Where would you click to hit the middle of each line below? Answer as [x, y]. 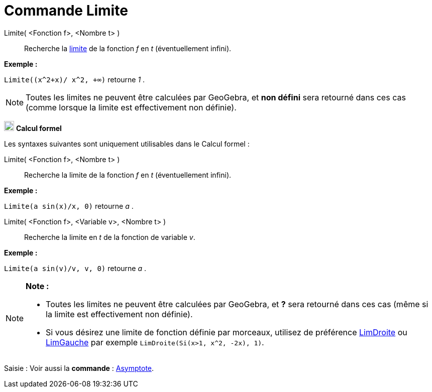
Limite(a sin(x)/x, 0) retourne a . [69, 206]
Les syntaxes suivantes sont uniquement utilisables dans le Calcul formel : [127, 144]
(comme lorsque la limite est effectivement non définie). [131, 107]
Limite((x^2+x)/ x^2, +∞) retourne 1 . [75, 79]
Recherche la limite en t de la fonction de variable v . [110, 237]
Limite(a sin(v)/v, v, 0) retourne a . [75, 268]
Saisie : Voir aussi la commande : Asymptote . [79, 368]
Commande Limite [66, 11]
